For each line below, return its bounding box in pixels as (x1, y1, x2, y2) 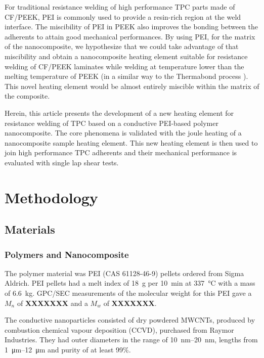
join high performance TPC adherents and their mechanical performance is (5, 147, 237, 158)
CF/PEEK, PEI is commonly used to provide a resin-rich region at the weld (5, 11, 241, 22)
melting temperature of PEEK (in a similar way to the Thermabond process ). (5, 71, 248, 81)
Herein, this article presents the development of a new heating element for (5, 107, 234, 118)
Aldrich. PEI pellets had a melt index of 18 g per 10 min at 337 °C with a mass (5, 278, 255, 288)
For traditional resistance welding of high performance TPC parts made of (5, 2, 235, 12)
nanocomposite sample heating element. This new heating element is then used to (5, 137, 258, 148)
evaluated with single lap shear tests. (5, 157, 119, 167)
